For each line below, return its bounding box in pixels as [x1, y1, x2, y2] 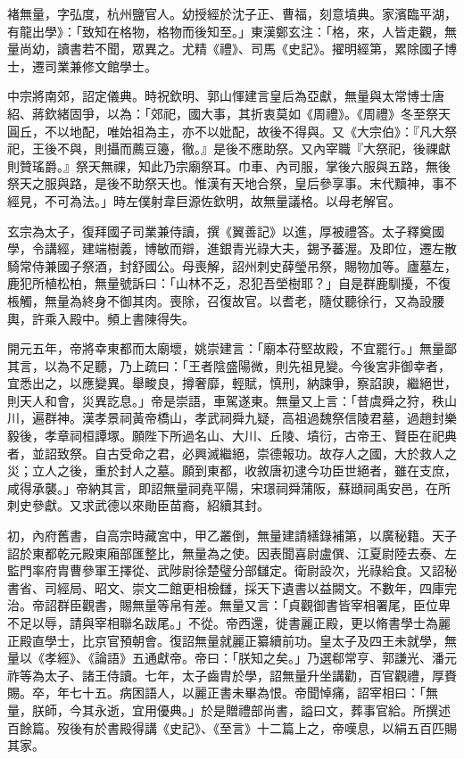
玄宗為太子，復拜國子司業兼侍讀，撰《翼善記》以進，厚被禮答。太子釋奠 [7, 221, 432, 240]
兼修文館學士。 [69, 56, 157, 75]
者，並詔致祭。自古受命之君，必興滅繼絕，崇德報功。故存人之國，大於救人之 [7, 443, 457, 462]
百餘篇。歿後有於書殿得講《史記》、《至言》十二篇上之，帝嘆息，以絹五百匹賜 [7, 718, 457, 737]
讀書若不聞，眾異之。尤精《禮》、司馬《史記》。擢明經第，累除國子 [56, 39, 444, 58]
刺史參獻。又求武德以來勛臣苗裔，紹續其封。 [7, 496, 269, 515]
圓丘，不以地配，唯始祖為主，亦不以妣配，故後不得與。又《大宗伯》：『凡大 [7, 121, 444, 140]
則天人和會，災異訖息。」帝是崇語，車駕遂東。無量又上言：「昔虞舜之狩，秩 [7, 391, 444, 409]
